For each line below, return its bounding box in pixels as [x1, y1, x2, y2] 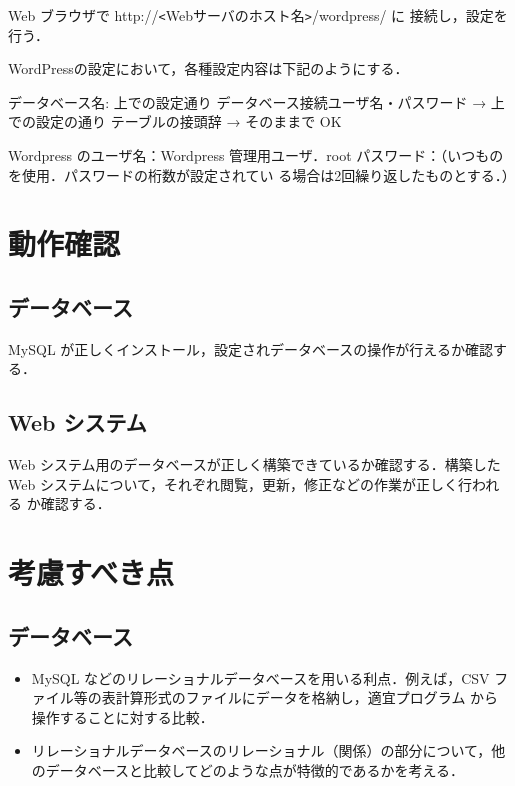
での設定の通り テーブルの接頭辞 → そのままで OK [8, 111, 342, 132]
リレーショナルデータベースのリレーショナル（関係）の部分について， [31, 740, 492, 761]
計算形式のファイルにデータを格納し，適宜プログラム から [115, 687, 499, 708]
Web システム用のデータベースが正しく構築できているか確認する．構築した [8, 454, 501, 475]
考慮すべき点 [8, 552, 175, 593]
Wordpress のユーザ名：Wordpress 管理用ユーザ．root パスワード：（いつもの [8, 145, 504, 166]
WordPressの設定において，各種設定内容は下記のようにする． [8, 58, 409, 79]
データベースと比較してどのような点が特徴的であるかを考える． [45, 759, 465, 780]
